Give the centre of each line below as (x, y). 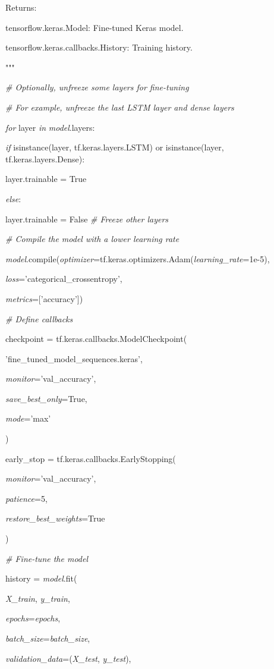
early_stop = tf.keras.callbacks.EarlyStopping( (91, 458)
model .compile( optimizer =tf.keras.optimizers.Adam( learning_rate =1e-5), (138, 258)
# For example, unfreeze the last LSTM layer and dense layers (120, 107)
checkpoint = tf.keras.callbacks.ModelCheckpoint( (96, 339)
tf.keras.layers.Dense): (45, 158)
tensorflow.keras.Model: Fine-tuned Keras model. (95, 27)
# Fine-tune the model (47, 558)
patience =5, (26, 498)
